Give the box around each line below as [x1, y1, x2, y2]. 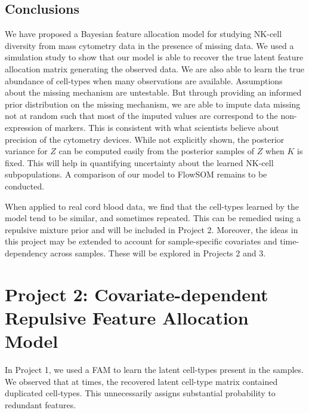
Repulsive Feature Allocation [5, 305, 249, 329]
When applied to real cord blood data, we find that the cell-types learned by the [5, 200, 299, 212]
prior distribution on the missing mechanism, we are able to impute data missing [5, 97, 301, 110]
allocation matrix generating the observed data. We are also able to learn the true [5, 62, 305, 75]
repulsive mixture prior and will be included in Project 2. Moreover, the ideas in [5, 223, 298, 235]
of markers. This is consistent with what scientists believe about [45, 121, 279, 133]
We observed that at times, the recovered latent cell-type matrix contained [5, 375, 278, 387]
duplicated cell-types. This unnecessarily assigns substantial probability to [5, 387, 276, 399]
